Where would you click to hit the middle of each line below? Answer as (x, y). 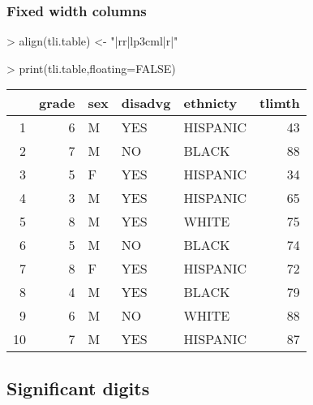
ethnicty (210, 103)
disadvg (146, 103)
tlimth (280, 103)
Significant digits (78, 388)
